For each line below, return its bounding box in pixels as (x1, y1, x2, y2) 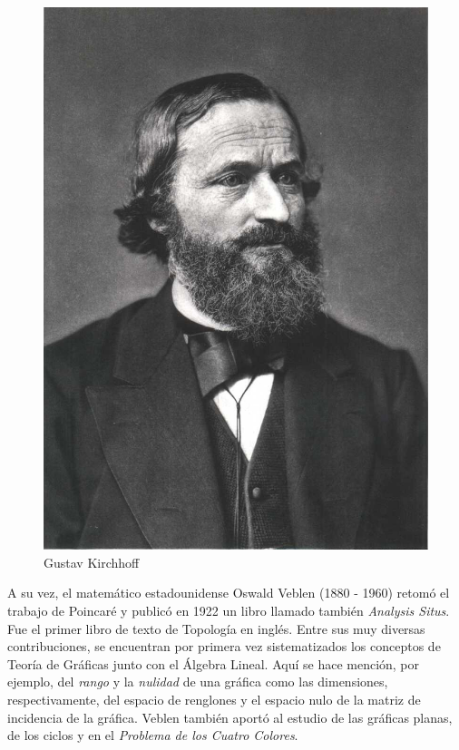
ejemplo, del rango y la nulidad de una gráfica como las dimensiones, (7, 672, 388, 691)
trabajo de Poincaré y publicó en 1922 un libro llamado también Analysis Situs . (7, 601, 450, 620)
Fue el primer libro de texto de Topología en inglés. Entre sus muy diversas (7, 619, 425, 638)
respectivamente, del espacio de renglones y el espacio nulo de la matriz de (7, 690, 421, 709)
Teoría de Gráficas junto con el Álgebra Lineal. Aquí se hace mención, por (7, 654, 420, 673)
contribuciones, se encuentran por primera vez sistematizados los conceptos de (7, 637, 441, 656)
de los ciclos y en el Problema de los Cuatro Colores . (7, 726, 298, 745)
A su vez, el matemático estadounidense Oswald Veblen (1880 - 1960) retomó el (7, 583, 450, 602)
